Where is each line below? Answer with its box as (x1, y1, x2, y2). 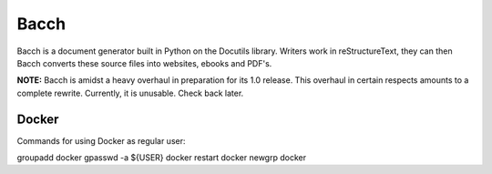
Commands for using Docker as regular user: (16, 135, 186, 146)
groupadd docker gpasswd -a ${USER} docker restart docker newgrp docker (16, 152, 307, 163)
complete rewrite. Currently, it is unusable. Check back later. (16, 87, 244, 98)
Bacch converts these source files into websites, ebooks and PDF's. (16, 57, 272, 68)
